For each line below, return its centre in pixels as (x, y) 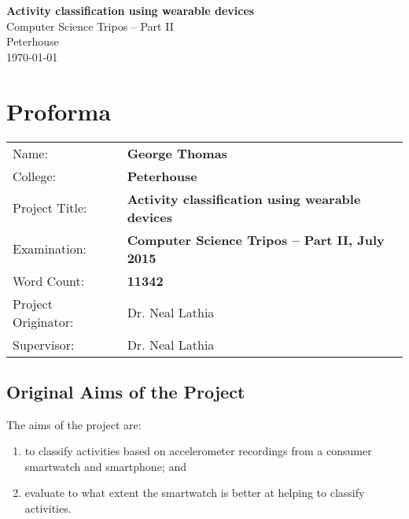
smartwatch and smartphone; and (105, 466)
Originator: (43, 321)
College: (35, 176)
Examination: (50, 248)
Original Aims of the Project (126, 391)
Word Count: (49, 280)
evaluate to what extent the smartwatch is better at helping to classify (195, 493)
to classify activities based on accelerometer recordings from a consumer (198, 451)
